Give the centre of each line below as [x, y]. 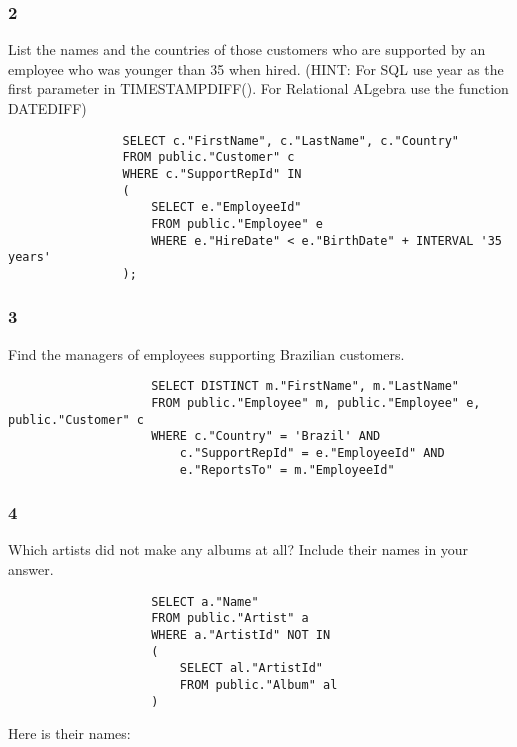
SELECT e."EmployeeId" [226, 207]
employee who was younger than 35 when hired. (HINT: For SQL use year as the [256, 68]
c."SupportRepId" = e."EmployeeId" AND [312, 452]
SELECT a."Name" [205, 601]
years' [29, 257]
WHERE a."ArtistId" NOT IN [241, 634]
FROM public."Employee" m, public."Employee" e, [316, 402]
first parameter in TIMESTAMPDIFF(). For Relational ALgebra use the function [258, 88]
